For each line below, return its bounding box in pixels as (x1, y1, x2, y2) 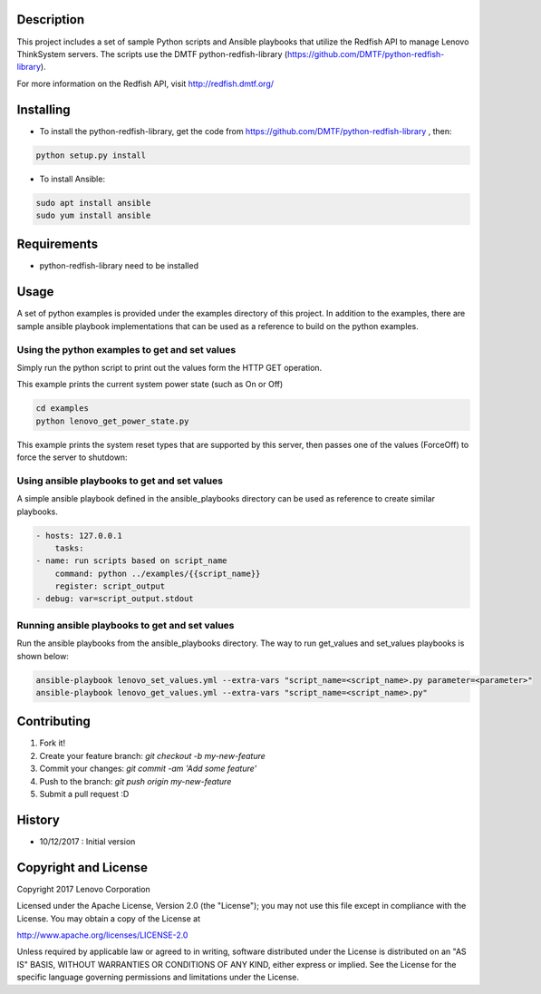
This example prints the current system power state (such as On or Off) (16, 379, 284, 390)
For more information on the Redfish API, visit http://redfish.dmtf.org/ (16, 78, 275, 89)
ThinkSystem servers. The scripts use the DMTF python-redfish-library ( (16, 48, 288, 59)
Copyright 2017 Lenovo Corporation (16, 883, 151, 894)
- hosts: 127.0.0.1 (35, 531, 122, 541)
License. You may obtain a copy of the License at (16, 912, 201, 924)
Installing (16, 102, 72, 117)
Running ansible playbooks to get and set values (16, 619, 235, 631)
